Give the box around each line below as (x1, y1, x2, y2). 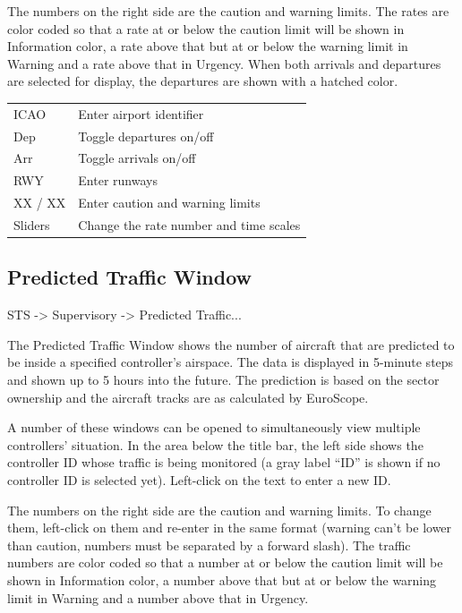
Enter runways (78, 171, 158, 190)
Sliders (13, 215, 50, 234)
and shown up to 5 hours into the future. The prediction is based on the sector (7, 370, 440, 389)
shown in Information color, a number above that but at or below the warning (7, 570, 437, 589)
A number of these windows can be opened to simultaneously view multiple (7, 418, 421, 437)
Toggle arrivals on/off (78, 149, 196, 167)
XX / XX (13, 193, 66, 212)
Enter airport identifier (78, 104, 204, 123)
